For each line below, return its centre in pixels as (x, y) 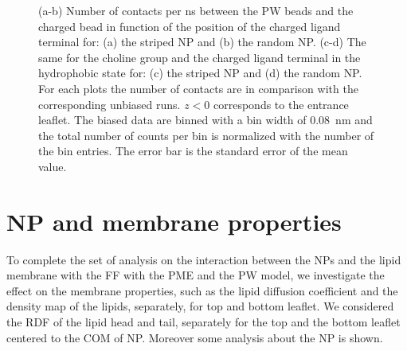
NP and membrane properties (174, 221)
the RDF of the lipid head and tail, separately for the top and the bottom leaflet (203, 322)
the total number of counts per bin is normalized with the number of (206, 135)
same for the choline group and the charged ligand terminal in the (200, 57)
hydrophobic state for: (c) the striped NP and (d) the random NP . (200, 73)
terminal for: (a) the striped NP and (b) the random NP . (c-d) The (202, 42)
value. (53, 166)
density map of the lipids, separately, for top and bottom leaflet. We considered (200, 306)
